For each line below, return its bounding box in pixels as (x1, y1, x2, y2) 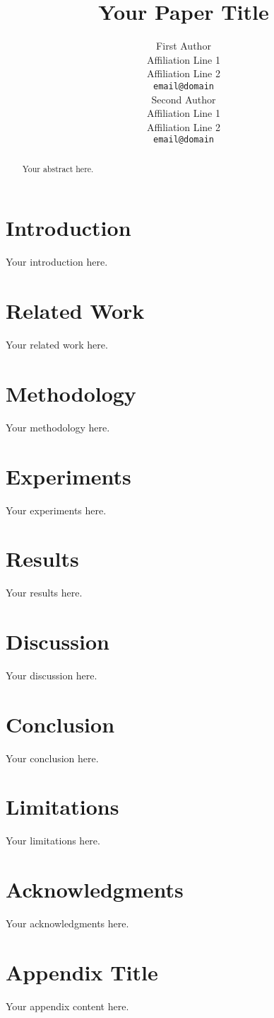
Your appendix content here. (6, 998, 129, 1013)
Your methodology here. (6, 419, 110, 434)
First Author (156, 38, 211, 53)
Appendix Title (6, 957, 158, 986)
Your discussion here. (6, 667, 97, 682)
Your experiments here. (6, 502, 107, 517)
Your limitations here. (6, 833, 100, 848)
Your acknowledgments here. (6, 916, 129, 931)
